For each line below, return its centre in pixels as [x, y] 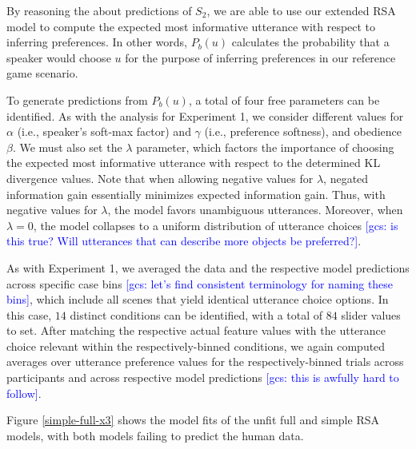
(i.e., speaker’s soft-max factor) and [104, 131]
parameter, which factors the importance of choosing [265, 147]
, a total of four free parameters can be [284, 99]
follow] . [24, 393]
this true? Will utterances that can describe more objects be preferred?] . [184, 241]
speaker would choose [59, 57]
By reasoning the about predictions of [99, 10]
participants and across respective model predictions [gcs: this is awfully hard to [203, 377]
